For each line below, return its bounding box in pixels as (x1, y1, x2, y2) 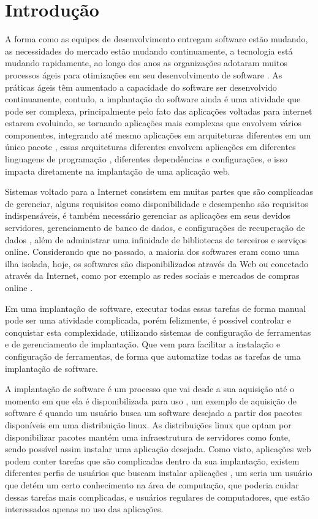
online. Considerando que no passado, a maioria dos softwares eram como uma (5, 245, 300, 258)
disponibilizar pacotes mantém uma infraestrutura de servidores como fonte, (5, 430, 290, 443)
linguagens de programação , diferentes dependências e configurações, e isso (5, 153, 288, 165)
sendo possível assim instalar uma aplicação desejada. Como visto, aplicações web (5, 442, 311, 455)
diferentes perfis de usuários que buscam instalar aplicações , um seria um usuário (5, 466, 312, 479)
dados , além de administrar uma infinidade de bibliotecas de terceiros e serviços (5, 233, 307, 246)
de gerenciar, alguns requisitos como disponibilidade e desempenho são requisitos (5, 197, 308, 210)
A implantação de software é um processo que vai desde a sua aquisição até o (5, 382, 295, 395)
